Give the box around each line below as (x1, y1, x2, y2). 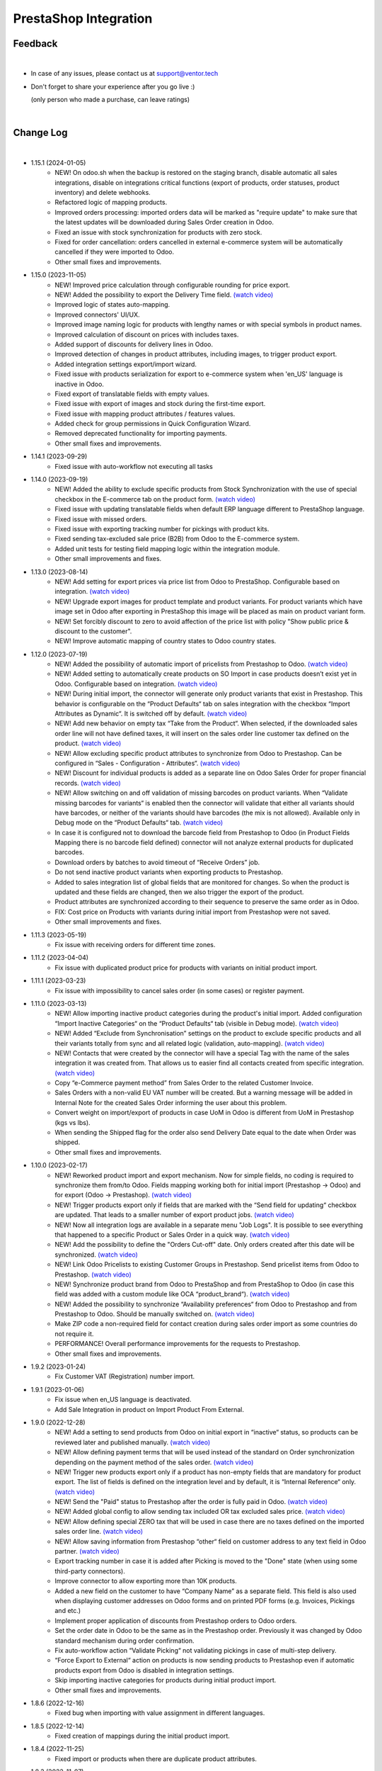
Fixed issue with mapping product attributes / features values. (54, 409, 236, 418)
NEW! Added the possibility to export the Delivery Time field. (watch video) (54, 290, 274, 299)
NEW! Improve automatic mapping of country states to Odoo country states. (54, 637, 277, 645)
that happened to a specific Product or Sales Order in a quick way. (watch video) (54, 1230, 290, 1239)
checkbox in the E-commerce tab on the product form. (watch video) (54, 494, 256, 503)
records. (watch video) (54, 779, 121, 787)
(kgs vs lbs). (54, 1118, 91, 1126)
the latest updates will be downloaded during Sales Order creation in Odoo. (54, 218, 274, 227)
